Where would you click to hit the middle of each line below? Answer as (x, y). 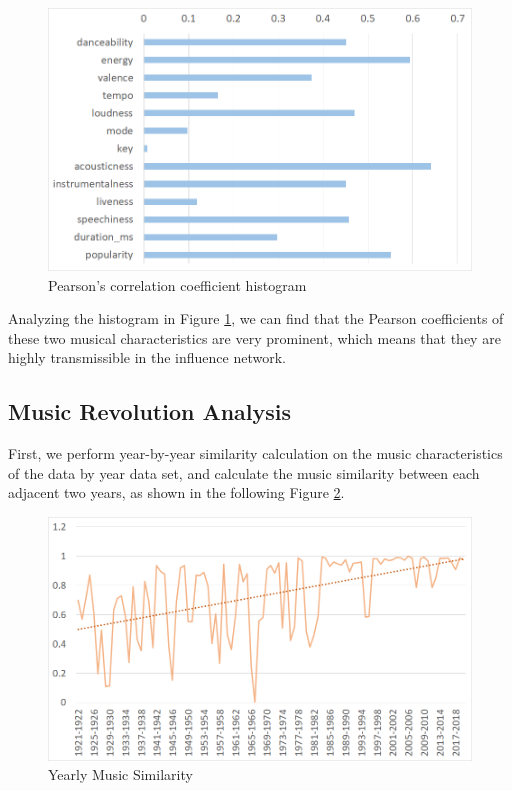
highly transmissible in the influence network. (147, 357)
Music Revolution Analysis (150, 411)
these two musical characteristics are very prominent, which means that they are (254, 337)
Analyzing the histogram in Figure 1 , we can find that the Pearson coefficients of (256, 318)
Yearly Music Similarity (120, 774)
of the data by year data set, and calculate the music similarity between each (244, 472)
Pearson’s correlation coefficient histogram (177, 284)
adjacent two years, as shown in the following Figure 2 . (176, 492)
